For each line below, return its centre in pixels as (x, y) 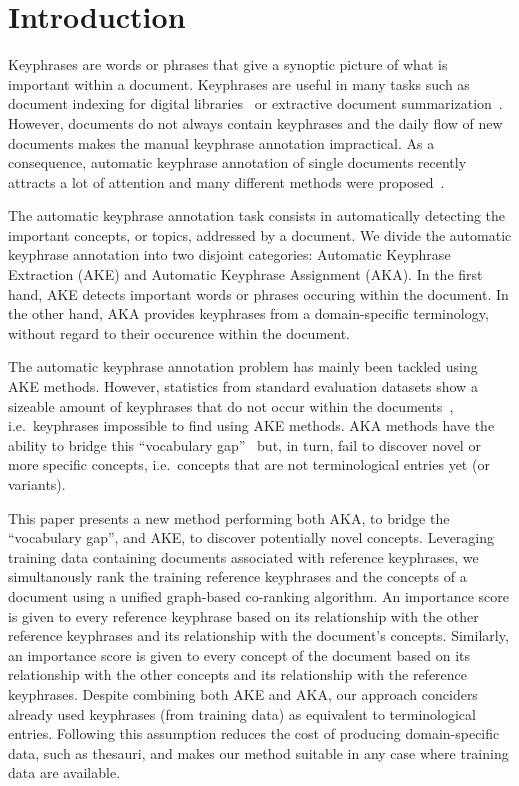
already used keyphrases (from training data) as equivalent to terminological (242, 713)
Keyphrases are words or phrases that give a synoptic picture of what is (228, 64)
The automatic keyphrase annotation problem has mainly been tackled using (243, 366)
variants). (37, 484)
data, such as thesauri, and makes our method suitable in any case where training (258, 752)
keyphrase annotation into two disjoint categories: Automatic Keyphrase (229, 254)
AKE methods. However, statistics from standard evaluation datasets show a (243, 386)
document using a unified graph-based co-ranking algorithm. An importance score (258, 595)
